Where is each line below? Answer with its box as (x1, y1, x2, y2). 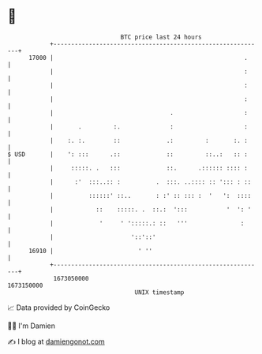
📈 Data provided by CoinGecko (7, 303, 110, 312)
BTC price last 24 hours (120, 33, 202, 41)
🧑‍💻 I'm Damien (7, 321, 56, 330)
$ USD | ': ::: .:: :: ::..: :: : (7, 150, 248, 158)
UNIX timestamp (134, 288, 185, 296)
